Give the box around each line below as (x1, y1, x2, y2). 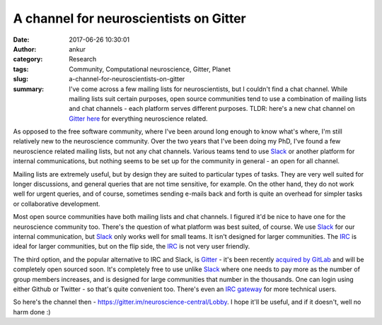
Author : (13, 45, 37, 53)
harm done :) (13, 307, 51, 316)
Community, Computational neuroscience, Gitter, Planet (69, 64, 231, 73)
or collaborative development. (13, 199, 100, 208)
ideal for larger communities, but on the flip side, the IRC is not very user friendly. (13, 242, 250, 251)
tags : (13, 64, 29, 73)
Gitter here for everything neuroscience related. (69, 114, 208, 123)
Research (69, 55, 97, 64)
